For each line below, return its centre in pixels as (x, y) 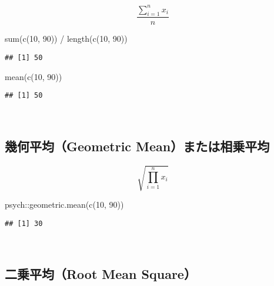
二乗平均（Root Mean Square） (101, 274)
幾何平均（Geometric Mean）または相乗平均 (137, 146)
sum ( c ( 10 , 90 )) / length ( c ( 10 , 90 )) (66, 39)
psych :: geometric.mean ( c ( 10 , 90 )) (64, 204)
